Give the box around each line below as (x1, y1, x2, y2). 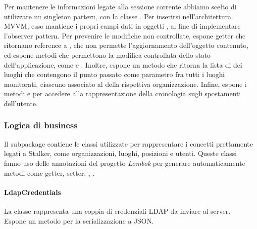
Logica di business (4, 119, 78, 131)
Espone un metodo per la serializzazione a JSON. (4, 215, 154, 226)
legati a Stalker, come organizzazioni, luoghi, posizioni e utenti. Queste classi (4, 148, 237, 158)
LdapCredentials (4, 187, 61, 197)
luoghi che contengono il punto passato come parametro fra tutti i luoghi (4, 69, 225, 79)
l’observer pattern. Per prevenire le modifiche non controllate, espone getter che (4, 30, 246, 40)
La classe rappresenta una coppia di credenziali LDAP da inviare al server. (4, 205, 231, 216)
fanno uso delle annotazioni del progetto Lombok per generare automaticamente (4, 157, 245, 168)
